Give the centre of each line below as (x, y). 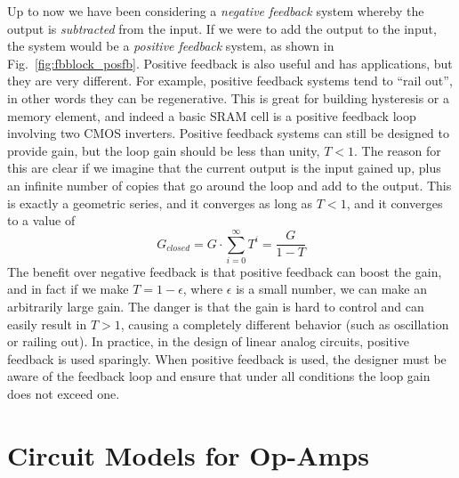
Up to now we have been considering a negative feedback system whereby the (216, 11)
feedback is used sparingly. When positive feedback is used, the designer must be (227, 358)
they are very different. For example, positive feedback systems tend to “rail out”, (230, 81)
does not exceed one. (64, 393)
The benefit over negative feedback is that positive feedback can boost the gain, (225, 271)
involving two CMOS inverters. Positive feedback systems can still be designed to (228, 133)
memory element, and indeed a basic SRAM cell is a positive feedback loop (212, 115)
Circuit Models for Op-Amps (188, 454)
